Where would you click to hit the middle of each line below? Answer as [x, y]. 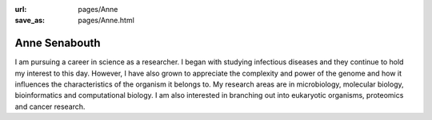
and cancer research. [50, 106]
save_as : [30, 21]
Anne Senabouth [58, 43]
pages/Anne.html [106, 21]
